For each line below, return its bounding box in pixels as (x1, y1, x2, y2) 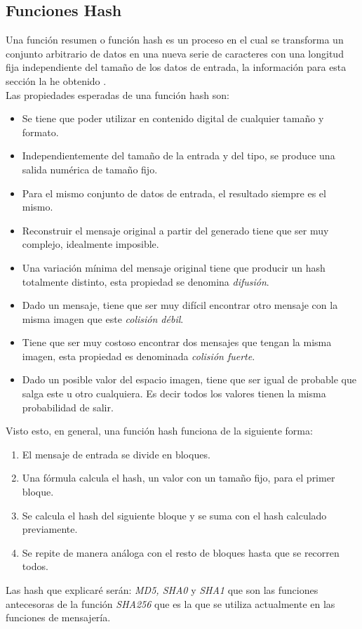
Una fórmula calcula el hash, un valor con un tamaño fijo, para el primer (22, 470, 335, 485)
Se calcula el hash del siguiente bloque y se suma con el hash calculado (22, 508, 327, 522)
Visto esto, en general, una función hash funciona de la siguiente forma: (6, 423, 313, 438)
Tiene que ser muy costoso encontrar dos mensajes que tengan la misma (22, 335, 332, 350)
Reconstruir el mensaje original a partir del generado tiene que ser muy (22, 223, 329, 237)
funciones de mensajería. (6, 610, 111, 625)
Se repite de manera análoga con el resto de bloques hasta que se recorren (22, 545, 340, 560)
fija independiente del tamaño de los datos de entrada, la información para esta (6, 60, 347, 74)
